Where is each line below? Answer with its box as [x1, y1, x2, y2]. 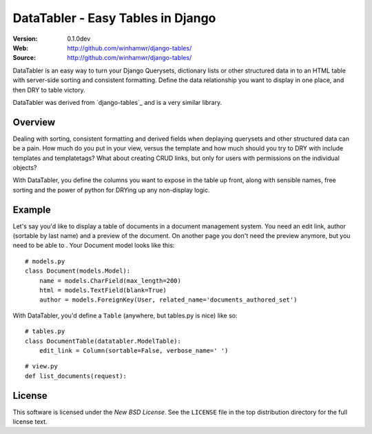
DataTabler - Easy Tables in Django [12, 10, 216, 26]
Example [12, 204, 51, 215]
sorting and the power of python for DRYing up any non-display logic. [12, 186, 210, 194]
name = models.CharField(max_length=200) [39, 277, 182, 284]
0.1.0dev [67, 34, 91, 43]
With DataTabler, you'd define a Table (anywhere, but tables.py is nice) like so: [12, 311, 238, 319]
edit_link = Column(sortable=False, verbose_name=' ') [39, 346, 229, 355]
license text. [12, 417, 48, 426]
